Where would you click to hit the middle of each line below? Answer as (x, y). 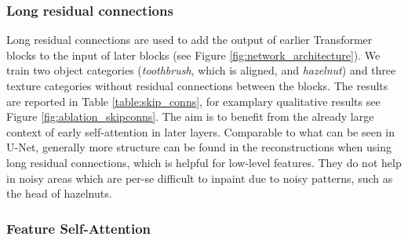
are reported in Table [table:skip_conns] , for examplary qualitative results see (193, 101)
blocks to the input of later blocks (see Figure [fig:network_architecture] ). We (193, 55)
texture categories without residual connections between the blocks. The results (197, 85)
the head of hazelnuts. (59, 193)
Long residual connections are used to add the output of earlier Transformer (189, 40)
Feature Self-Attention (79, 228)
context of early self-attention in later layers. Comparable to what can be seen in (201, 131)
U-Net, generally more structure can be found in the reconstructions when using (199, 147)
